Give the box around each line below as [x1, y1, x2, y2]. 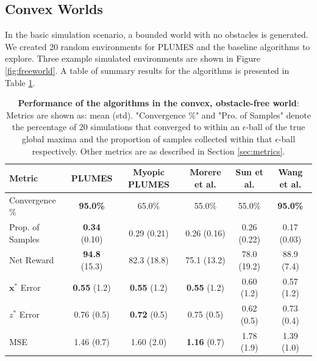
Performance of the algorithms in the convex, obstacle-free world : [18, 97, 299, 109]
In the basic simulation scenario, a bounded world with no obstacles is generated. [5, 28, 308, 41]
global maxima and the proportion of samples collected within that [21, 132, 272, 145]
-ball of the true [246, 120, 305, 133]
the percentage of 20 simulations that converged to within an [12, 120, 240, 133]
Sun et [235, 166, 264, 178]
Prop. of [9, 221, 40, 233]
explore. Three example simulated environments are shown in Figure [5, 52, 261, 65]
